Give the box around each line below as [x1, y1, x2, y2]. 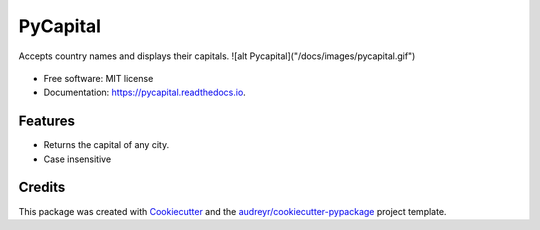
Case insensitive [43, 153, 112, 165]
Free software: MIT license [43, 72, 154, 84]
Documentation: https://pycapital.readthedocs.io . [43, 86, 247, 99]
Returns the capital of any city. [43, 139, 170, 151]
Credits [18, 179, 66, 196]
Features [18, 113, 75, 130]
